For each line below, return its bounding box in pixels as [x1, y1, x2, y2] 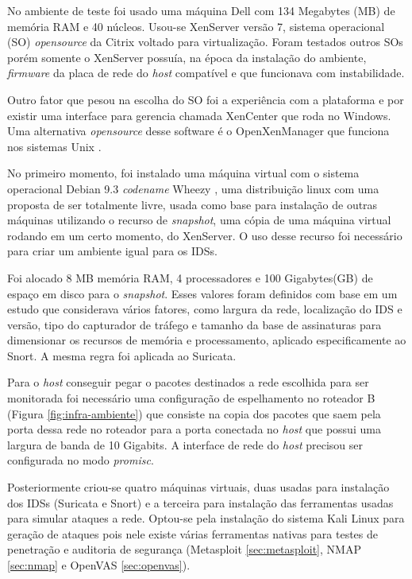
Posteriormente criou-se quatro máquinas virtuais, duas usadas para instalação [7, 479, 390, 495]
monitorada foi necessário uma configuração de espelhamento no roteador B [7, 390, 375, 406]
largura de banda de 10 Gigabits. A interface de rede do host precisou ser [7, 436, 363, 453]
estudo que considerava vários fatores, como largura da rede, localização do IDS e [7, 301, 402, 317]
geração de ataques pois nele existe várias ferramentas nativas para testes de [7, 525, 379, 542]
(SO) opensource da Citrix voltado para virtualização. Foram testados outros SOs [7, 33, 403, 50]
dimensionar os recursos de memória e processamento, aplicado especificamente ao [7, 332, 406, 348]
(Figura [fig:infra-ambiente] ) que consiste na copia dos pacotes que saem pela [7, 405, 381, 422]
